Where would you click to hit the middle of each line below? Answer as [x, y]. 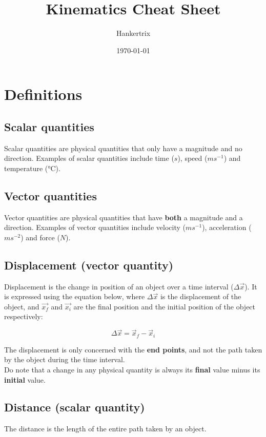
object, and [22, 306]
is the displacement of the [201, 296]
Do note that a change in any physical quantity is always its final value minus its [132, 369]
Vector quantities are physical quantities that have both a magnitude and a [124, 217]
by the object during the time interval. [65, 359]
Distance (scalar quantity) [75, 407]
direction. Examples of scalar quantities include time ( [89, 158]
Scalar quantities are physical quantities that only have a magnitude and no [123, 148]
